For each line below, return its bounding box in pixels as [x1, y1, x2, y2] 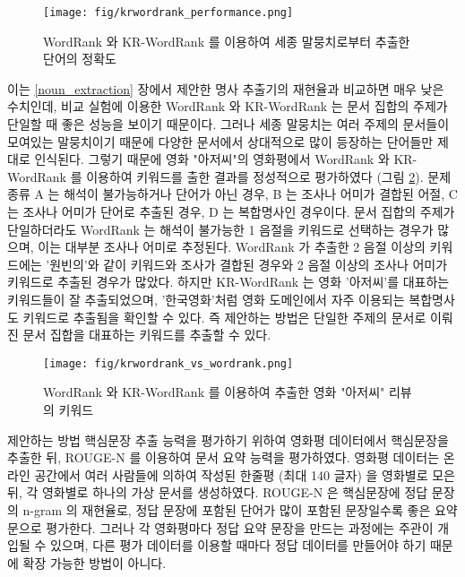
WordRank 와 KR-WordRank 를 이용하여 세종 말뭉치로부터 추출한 [43, 31, 410, 50]
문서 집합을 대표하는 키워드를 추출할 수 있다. [22, 325, 271, 344]
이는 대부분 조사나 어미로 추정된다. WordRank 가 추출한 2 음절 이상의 [38, 237, 426, 256]
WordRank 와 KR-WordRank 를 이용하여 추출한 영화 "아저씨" [43, 383, 385, 401]
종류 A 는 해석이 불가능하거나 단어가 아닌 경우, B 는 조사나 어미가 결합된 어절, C [7, 185, 458, 203]
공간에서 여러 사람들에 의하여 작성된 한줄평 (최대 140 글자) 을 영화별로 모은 [34, 465, 455, 484]
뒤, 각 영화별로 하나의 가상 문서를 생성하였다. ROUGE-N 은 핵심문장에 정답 [7, 483, 428, 502]
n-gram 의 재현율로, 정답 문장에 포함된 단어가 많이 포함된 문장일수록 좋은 [22, 500, 431, 519]
